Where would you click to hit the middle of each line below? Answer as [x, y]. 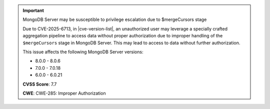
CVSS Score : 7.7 [40, 84]
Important [33, 10]
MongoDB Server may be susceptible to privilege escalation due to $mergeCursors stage [115, 19]
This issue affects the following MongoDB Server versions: [83, 52]
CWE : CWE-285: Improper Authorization [64, 93]
